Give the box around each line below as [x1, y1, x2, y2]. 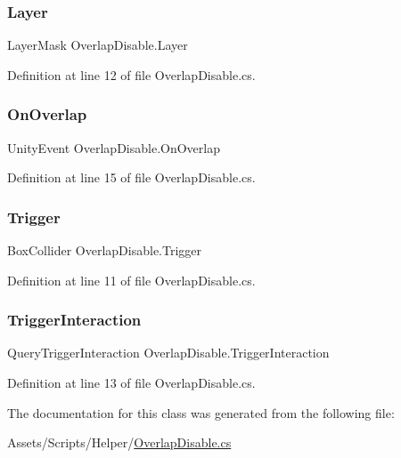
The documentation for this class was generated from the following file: [7, 403, 395, 422]
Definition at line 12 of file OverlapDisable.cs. [7, 65, 256, 84]
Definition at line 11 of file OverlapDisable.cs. [7, 270, 256, 289]
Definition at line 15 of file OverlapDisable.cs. [7, 168, 256, 187]
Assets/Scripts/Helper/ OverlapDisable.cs [7, 433, 232, 452]
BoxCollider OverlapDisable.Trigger [7, 241, 202, 260]
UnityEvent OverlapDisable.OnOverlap [7, 138, 220, 157]
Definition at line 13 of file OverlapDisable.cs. [7, 374, 256, 392]
